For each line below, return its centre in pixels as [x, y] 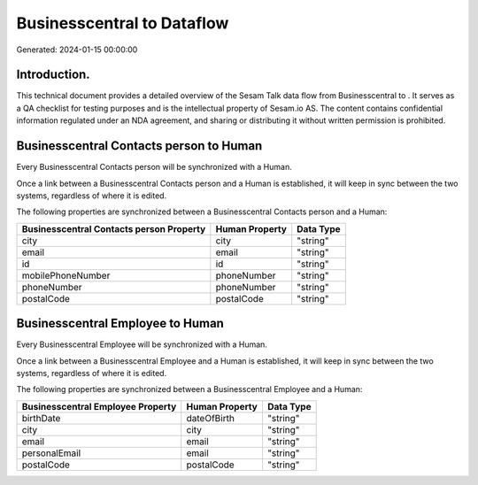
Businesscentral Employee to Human [120, 323]
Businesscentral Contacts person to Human [139, 146]
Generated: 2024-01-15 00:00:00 [77, 50]
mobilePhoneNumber [66, 275]
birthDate [41, 418]
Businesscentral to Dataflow [123, 23]
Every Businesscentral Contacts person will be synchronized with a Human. [154, 167]
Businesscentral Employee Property [99, 406]
